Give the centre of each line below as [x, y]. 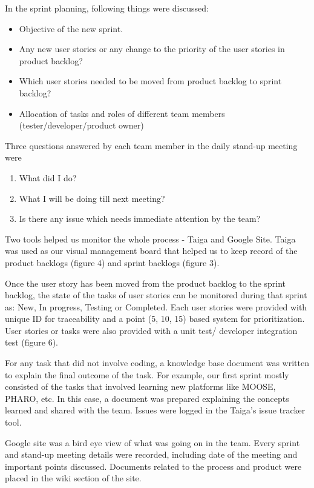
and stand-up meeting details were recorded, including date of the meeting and [151, 454]
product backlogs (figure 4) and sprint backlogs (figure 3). [112, 262]
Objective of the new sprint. [71, 28]
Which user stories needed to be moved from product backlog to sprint [150, 81]
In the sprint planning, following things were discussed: [107, 8]
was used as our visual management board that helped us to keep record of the [151, 251]
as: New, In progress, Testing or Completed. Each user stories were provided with [156, 306]
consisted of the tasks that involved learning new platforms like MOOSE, [140, 386]
